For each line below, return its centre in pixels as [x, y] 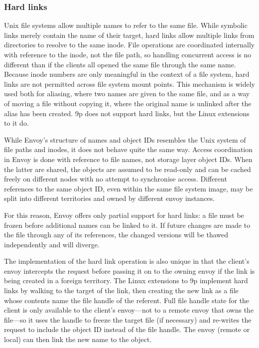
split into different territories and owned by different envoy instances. [110, 198]
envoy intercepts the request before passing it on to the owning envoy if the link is [129, 270]
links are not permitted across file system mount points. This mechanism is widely [129, 84]
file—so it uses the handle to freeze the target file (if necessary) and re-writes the [128, 319]
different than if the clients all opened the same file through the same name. [120, 64]
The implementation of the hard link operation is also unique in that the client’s [127, 261]
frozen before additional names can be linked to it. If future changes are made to [127, 225]
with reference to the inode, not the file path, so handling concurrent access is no [128, 54]
